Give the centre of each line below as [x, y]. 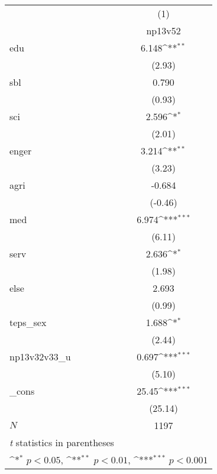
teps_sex [28, 322]
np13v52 [163, 30]
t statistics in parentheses [62, 442]
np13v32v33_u [40, 357]
